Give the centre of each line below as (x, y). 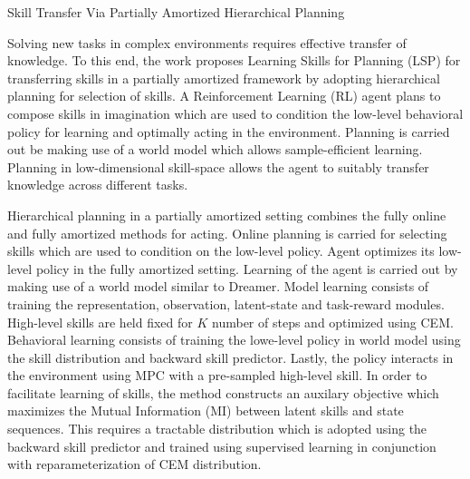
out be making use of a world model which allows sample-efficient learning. (215, 149)
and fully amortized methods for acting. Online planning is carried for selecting (227, 233)
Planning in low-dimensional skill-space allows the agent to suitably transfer (218, 166)
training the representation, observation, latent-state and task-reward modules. (226, 303)
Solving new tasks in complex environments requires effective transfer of (207, 42)
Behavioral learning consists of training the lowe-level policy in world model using (234, 340)
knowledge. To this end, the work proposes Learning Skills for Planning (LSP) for (234, 60)
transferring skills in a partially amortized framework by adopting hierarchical (224, 78)
